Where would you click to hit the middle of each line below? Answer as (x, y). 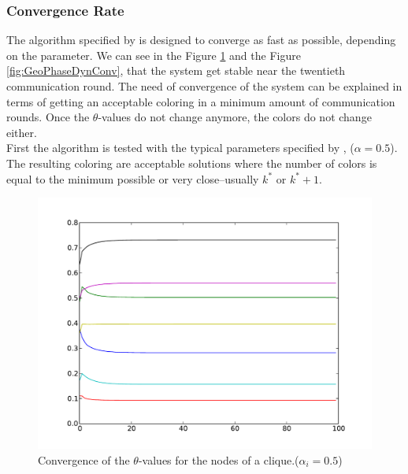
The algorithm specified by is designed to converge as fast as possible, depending (201, 40)
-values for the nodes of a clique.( (219, 459)
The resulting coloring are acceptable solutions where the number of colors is (192, 163)
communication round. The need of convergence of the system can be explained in (204, 86)
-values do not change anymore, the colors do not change (235, 117)
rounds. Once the (48, 117)
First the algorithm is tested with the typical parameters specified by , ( (180, 148)
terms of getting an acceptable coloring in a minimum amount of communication (201, 101)
